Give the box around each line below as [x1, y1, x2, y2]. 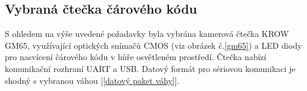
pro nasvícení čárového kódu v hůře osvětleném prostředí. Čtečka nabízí [5, 51, 267, 63]
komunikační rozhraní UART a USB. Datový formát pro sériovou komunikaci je [5, 62, 296, 74]
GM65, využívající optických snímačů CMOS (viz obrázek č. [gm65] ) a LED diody [5, 39, 302, 51]
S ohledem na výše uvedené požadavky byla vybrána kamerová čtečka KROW [5, 27, 289, 40]
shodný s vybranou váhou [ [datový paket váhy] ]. [5, 74, 180, 86]
